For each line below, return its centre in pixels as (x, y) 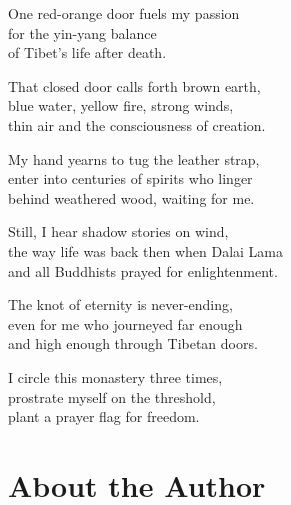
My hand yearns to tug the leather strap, (134, 158)
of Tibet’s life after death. (87, 52)
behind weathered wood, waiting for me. (131, 197)
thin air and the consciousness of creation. (137, 124)
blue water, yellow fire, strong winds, (121, 105)
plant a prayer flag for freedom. (104, 416)
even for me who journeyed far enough (125, 323)
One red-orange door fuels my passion (124, 13)
